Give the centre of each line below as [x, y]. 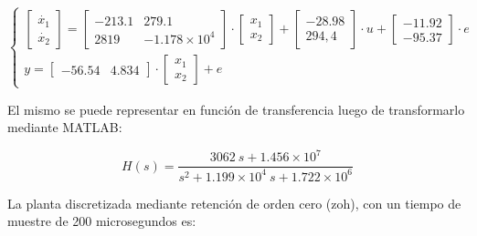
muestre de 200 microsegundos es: [102, 221]
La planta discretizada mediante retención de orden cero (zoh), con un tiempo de [234, 203]
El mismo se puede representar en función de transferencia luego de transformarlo [236, 109]
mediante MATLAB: [65, 127]
